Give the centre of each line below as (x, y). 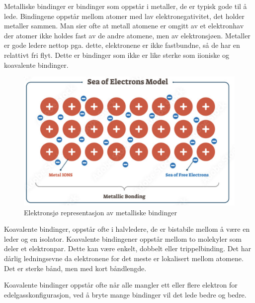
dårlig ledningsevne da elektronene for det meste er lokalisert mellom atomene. (124, 258)
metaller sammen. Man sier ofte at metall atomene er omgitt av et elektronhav (124, 26)
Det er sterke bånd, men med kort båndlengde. (75, 268)
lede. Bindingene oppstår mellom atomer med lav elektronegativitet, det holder (124, 16)
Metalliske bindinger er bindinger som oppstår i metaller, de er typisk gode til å (126, 6)
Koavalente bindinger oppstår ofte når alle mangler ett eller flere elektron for (121, 285)
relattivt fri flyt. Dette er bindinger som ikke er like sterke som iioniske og (117, 55)
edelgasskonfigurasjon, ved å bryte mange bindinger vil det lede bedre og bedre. (125, 294)
